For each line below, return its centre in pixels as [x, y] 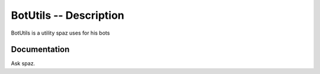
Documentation [40, 50]
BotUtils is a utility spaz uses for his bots [60, 33]
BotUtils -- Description [68, 15]
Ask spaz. [23, 63]
